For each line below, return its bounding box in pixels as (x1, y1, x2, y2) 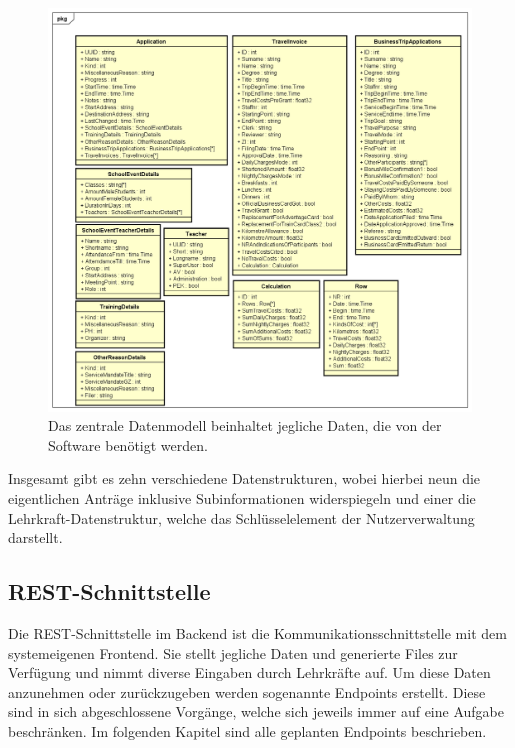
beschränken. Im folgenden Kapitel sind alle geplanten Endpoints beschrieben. (8, 721, 487, 742)
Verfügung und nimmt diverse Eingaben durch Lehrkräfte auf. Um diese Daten (8, 662, 491, 683)
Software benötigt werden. (48, 434, 208, 455)
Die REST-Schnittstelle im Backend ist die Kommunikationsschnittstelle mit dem (8, 623, 507, 644)
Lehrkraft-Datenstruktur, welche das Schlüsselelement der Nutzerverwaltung (8, 507, 475, 528)
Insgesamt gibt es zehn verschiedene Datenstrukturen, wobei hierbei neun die (8, 468, 481, 489)
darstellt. (8, 527, 63, 548)
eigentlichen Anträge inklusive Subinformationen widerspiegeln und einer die (8, 488, 476, 509)
